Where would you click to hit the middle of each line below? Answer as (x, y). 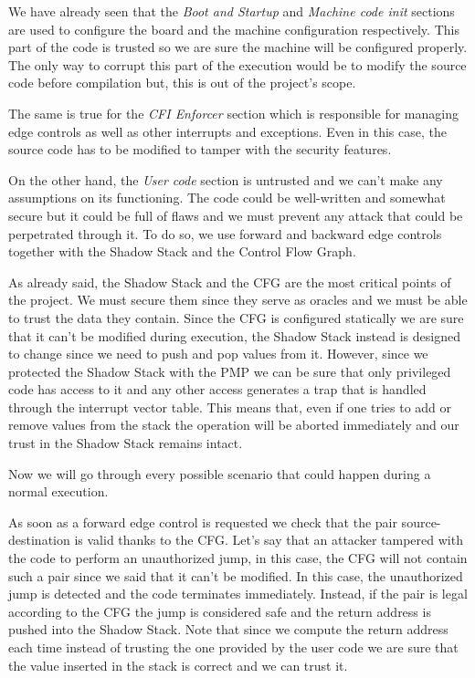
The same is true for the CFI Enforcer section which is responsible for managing (233, 113)
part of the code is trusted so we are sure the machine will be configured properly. (238, 47)
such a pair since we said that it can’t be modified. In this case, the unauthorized (236, 575)
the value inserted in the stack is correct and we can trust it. (178, 665)
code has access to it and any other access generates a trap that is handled (217, 389)
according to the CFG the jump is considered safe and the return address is (220, 611)
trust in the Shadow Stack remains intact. (126, 443)
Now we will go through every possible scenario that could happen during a (220, 473)
